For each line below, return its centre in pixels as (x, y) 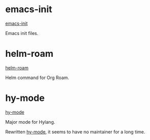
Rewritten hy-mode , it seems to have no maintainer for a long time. (75, 132)
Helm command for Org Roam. (37, 78)
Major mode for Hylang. (30, 122)
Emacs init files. (22, 33)
